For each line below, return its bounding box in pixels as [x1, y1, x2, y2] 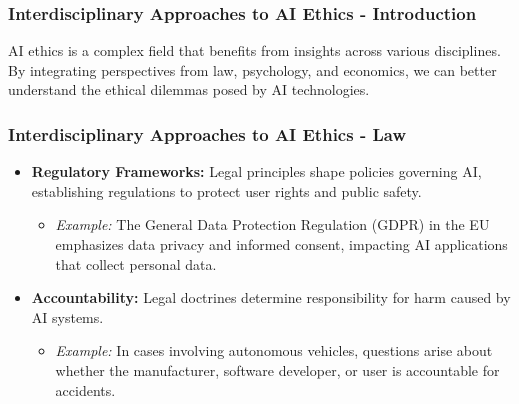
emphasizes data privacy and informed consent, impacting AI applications [55, 234, 508, 254]
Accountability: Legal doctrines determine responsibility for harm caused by [31, 287, 511, 308]
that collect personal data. [55, 253, 217, 274]
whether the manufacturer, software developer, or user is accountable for [55, 359, 500, 380]
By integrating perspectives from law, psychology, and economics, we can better [8, 59, 497, 80]
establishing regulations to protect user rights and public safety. [31, 180, 422, 201]
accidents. [55, 379, 116, 400]
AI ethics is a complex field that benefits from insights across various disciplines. [8, 40, 501, 61]
